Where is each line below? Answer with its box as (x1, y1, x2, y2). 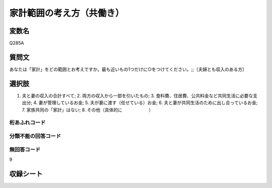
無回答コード (9, 146, 41, 153)
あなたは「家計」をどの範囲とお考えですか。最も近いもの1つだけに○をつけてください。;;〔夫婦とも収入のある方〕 (9, 66, 247, 72)
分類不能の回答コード (9, 132, 61, 139)
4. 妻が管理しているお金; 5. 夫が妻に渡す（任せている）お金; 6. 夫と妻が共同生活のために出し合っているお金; (33, 100, 258, 106)
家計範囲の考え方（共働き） (9, 8, 124, 19)
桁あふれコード (9, 119, 46, 126)
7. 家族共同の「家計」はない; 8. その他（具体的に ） (22, 107, 154, 113)
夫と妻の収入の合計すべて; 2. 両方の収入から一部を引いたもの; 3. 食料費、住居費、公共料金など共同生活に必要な (22, 92, 253, 99)
